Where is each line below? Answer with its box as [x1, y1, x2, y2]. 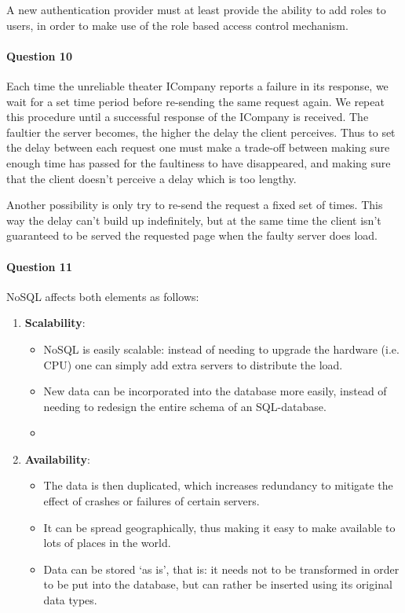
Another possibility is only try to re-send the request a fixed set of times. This [6, 196, 383, 213]
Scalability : [24, 314, 86, 331]
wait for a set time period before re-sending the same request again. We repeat [6, 93, 385, 109]
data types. [43, 592, 97, 608]
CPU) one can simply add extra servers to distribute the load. [43, 356, 343, 373]
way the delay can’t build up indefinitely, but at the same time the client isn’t [6, 211, 381, 228]
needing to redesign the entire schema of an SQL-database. [43, 398, 327, 414]
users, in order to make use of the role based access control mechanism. [6, 17, 348, 33]
